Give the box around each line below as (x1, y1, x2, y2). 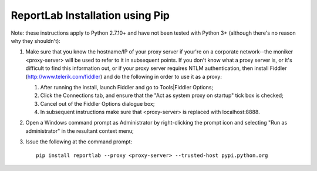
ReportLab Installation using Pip (11, 9, 170, 22)
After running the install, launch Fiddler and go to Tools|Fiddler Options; (40, 83, 214, 90)
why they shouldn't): (11, 37, 61, 44)
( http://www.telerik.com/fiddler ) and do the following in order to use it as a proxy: (25, 73, 222, 80)
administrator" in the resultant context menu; (25, 127, 134, 135)
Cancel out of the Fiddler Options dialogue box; (40, 100, 155, 107)
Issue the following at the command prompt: (25, 138, 132, 145)
